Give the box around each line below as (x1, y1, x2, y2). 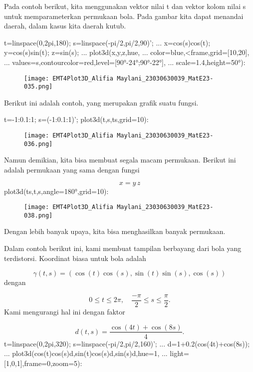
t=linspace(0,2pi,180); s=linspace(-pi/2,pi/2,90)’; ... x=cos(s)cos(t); (4, 37, 211, 47)
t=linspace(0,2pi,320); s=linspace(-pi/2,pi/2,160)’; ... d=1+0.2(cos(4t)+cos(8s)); (4, 338, 250, 348)
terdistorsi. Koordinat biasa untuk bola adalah (4, 252, 146, 263)
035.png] (24, 83, 53, 90)
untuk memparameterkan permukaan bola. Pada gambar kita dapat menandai (4, 10, 244, 21)
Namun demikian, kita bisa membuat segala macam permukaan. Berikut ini (4, 154, 236, 165)
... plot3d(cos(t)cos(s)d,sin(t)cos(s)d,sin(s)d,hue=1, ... (4, 348, 168, 358)
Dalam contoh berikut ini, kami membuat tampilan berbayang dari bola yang (4, 243, 242, 253)
